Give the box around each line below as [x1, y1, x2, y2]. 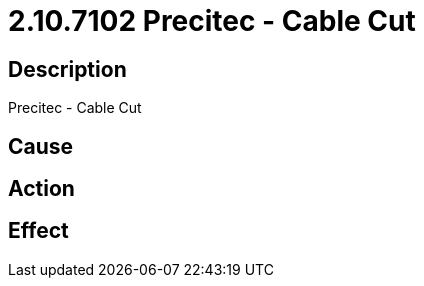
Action [8, 176, 75, 202]
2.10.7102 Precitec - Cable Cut [8, 4, 416, 38]
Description [8, 56, 127, 82]
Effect [8, 218, 69, 244]
